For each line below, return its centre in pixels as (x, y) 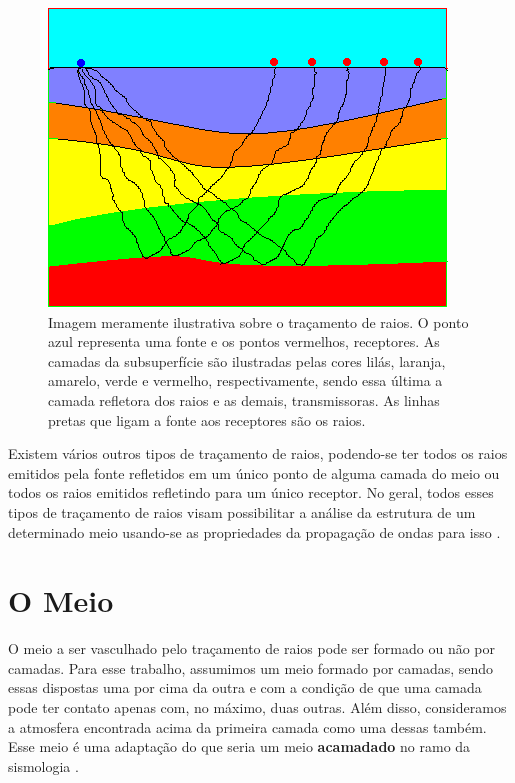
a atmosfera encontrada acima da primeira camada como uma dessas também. (247, 726)
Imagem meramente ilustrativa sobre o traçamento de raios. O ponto (258, 321)
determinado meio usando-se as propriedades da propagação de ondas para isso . (254, 531)
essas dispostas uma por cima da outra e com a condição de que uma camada (245, 687)
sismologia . (43, 765)
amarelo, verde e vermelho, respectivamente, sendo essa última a (245, 380)
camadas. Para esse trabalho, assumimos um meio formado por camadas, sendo (251, 667)
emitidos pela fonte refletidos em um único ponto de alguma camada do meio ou (254, 472)
